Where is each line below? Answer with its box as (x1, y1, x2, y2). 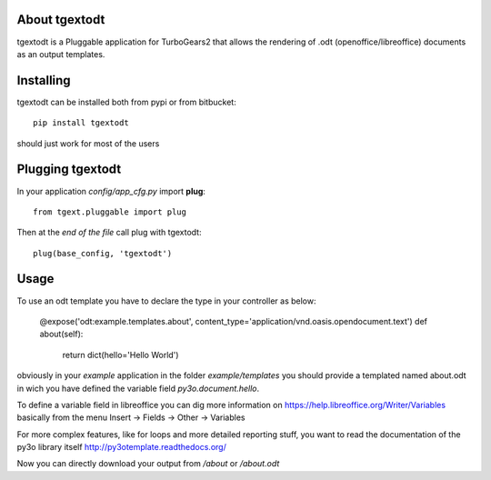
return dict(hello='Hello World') (62, 349, 179, 360)
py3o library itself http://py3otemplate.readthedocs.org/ (16, 442, 226, 453)
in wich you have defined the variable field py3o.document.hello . (16, 383, 260, 394)
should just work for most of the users (16, 137, 160, 149)
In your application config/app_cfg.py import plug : (16, 185, 206, 196)
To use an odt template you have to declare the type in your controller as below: (16, 295, 316, 306)
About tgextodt (16, 12, 105, 27)
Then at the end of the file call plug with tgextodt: (16, 227, 202, 238)
